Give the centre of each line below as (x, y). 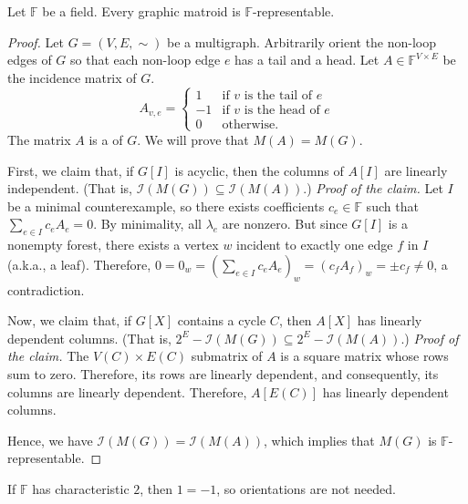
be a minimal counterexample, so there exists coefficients (166, 206)
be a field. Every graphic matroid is (141, 11)
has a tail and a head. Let (307, 60)
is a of (106, 139)
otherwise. (250, 124)
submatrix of (227, 356)
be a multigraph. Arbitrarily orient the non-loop (302, 41)
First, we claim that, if (71, 170)
